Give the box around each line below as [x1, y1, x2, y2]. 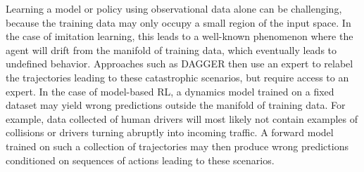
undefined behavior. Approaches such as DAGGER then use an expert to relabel [6, 56, 353, 71]
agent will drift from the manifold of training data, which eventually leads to [6, 42, 337, 57]
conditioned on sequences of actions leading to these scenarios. [6, 152, 275, 167]
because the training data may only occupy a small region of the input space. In [6, 15, 351, 29]
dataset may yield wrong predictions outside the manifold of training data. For [6, 98, 346, 112]
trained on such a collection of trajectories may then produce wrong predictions [6, 138, 349, 153]
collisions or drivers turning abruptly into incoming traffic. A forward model [6, 125, 334, 140]
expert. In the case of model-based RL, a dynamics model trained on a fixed [6, 84, 334, 98]
